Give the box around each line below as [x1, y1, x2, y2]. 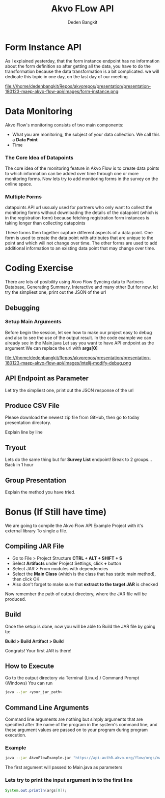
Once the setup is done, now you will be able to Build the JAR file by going [5, 623, 156, 629]
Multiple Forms [5, 193, 42, 200]
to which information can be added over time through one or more [5, 170, 139, 176]
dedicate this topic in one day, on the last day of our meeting [5, 73, 128, 79]
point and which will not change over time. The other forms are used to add [5, 240, 158, 246]
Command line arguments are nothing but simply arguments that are [5, 716, 143, 722]
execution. [5, 732, 27, 738]
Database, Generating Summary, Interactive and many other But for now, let [5, 284, 158, 290]
